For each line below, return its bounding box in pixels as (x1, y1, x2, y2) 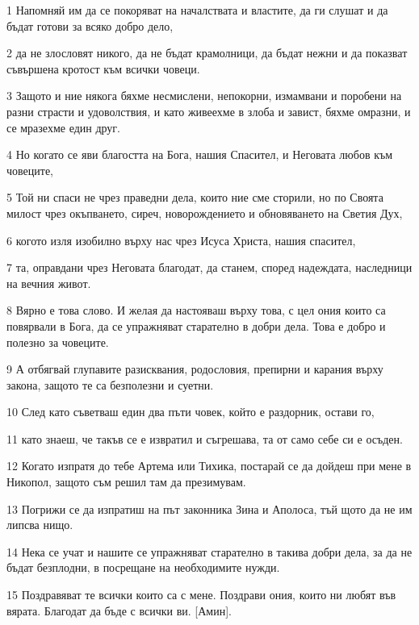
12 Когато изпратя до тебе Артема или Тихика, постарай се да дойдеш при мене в (6, 457, 412, 474)
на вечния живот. (6, 274, 91, 291)
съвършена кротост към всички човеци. (6, 60, 200, 77)
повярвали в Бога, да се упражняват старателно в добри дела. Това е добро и (6, 317, 386, 334)
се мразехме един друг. (6, 119, 121, 135)
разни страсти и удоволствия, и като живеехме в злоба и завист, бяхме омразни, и (6, 102, 411, 119)
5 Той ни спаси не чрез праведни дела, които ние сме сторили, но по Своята (6, 189, 383, 206)
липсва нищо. (6, 516, 73, 533)
